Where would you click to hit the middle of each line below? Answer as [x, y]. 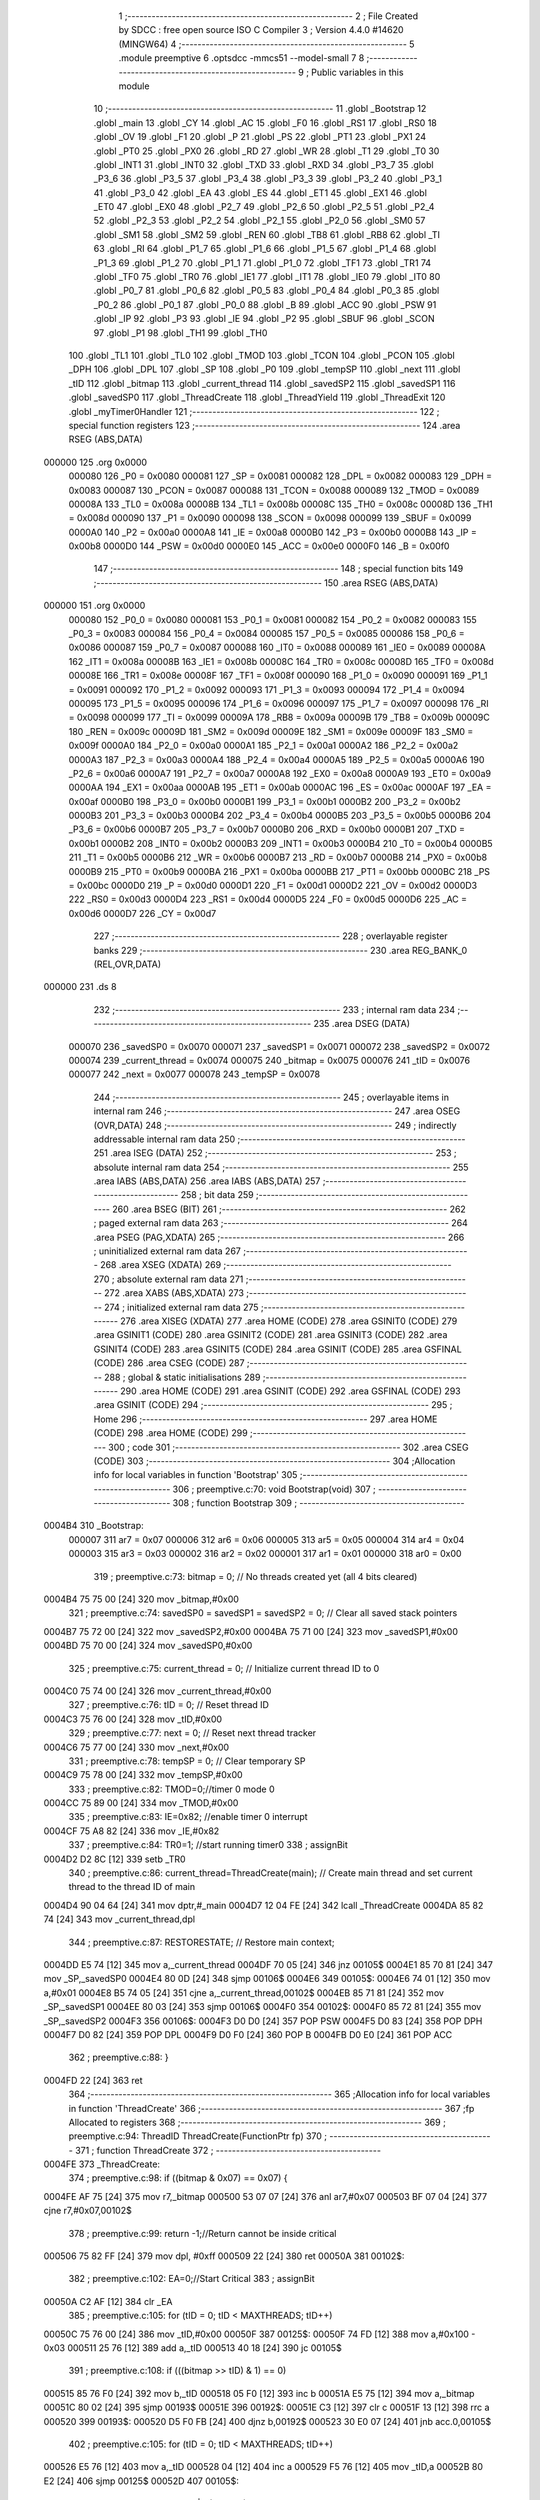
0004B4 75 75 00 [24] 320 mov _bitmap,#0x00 [141, 1599]
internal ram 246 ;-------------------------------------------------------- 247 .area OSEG [277, 1111]
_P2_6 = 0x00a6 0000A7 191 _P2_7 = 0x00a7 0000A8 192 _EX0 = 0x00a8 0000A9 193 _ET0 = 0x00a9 [280, 773]
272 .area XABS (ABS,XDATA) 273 [174, 1293]
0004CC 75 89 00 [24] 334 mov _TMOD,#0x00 [141, 1803]
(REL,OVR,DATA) [127, 964]
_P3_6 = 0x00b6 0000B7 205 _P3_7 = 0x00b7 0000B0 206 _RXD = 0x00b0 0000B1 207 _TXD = [266, 829]
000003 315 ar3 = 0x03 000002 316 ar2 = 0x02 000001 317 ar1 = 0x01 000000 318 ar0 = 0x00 [265, 1554]
